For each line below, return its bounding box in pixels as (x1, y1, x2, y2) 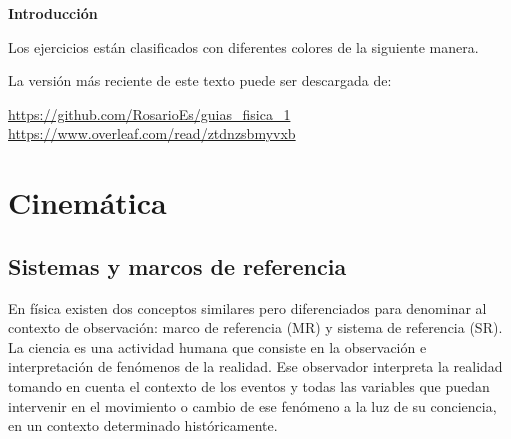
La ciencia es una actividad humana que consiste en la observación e (8, 336, 427, 357)
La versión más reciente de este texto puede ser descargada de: (8, 70, 392, 91)
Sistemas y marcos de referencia (8, 250, 347, 281)
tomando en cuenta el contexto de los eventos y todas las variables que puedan (8, 375, 490, 396)
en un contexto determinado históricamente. (8, 415, 278, 436)
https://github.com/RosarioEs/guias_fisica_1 (8, 103, 291, 124)
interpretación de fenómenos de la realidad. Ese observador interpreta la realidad (8, 356, 503, 377)
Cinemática (8, 182, 167, 223)
